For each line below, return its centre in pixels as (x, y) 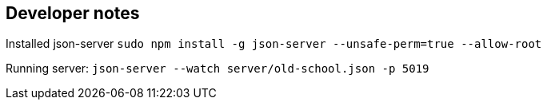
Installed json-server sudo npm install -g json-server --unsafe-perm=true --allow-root (274, 44)
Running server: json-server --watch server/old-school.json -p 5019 (218, 69)
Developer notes (73, 13)
